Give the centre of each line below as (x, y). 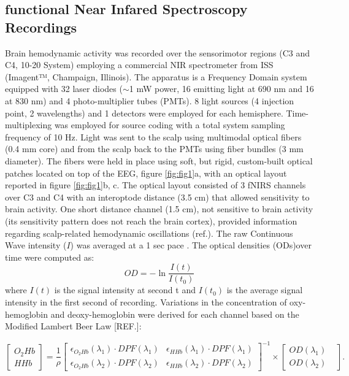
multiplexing (29, 125)
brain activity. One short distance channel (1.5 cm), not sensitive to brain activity (159, 209)
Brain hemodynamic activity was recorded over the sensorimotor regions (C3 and (157, 52)
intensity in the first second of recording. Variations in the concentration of (146, 301)
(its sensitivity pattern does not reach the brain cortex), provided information (151, 221)
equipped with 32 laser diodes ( (64, 89)
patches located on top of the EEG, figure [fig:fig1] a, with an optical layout (146, 173)
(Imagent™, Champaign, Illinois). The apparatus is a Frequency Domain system (156, 76)
